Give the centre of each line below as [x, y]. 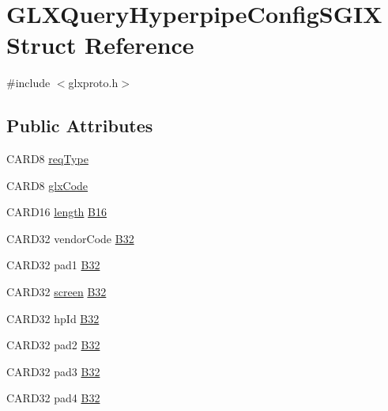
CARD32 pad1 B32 [53, 265]
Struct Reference [100, 45]
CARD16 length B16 [57, 212]
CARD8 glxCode [47, 185]
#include [28, 83]
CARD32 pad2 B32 [53, 345]
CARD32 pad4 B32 [53, 398]
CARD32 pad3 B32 [53, 371]
